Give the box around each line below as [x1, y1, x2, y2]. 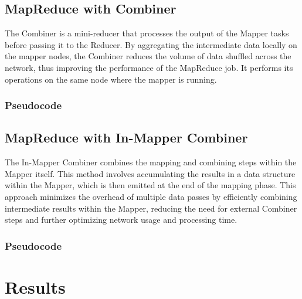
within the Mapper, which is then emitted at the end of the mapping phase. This [5, 179, 296, 191]
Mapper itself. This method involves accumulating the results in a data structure [5, 167, 296, 179]
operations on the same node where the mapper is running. [5, 73, 217, 85]
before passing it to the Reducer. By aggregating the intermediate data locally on [5, 38, 297, 50]
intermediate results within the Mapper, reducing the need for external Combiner [5, 202, 297, 214]
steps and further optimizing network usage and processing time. [5, 213, 237, 226]
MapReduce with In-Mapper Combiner [5, 128, 248, 147]
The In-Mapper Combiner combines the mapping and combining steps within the [5, 156, 297, 168]
